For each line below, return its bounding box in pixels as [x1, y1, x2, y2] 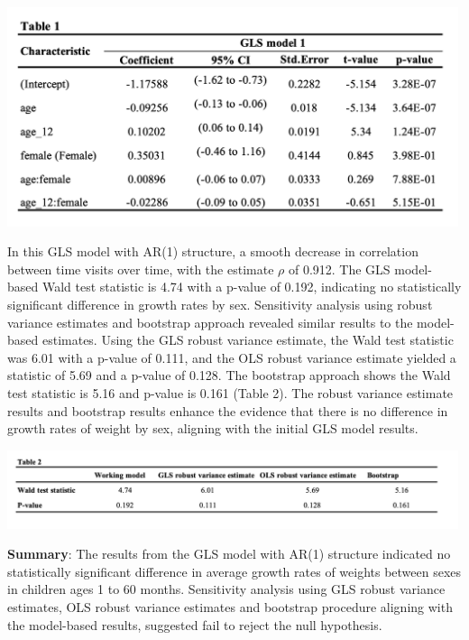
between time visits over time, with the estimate [7, 259, 274, 278]
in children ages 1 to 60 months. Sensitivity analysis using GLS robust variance [7, 580, 446, 598]
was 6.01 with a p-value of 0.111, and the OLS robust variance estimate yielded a [7, 348, 456, 366]
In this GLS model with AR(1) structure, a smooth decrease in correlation [7, 242, 418, 261]
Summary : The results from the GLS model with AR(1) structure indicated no [7, 544, 451, 563]
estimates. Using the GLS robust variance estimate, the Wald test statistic [41, 330, 454, 349]
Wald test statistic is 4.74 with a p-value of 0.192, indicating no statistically [41, 277, 462, 296]
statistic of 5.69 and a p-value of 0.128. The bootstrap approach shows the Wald [7, 366, 451, 385]
